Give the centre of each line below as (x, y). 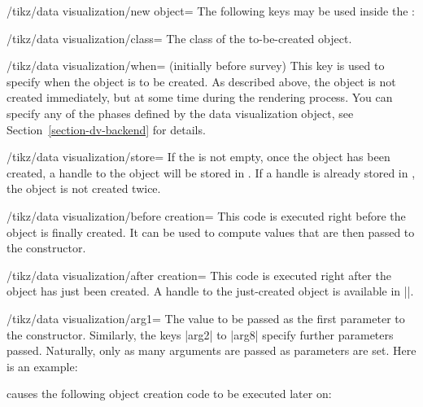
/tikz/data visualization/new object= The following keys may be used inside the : (211, 11)
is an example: (42, 366)
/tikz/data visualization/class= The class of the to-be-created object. (179, 38)
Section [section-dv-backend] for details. (106, 129)
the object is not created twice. (84, 188)
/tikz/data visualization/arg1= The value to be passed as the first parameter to (206, 318)
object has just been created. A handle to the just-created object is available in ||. (210, 291)
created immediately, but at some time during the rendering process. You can (200, 97)
